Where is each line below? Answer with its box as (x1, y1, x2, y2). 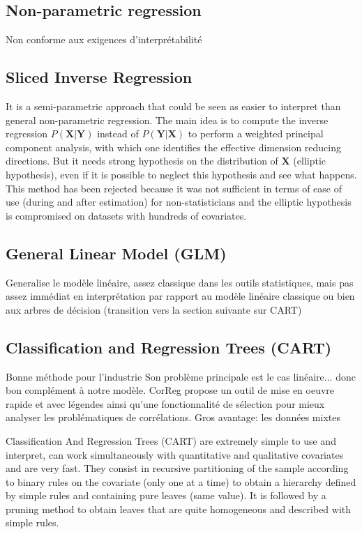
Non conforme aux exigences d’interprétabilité (6, 32, 202, 47)
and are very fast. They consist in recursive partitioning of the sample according (6, 461, 349, 475)
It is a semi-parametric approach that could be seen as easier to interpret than (6, 99, 341, 113)
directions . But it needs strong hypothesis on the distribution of (6, 153, 278, 168)
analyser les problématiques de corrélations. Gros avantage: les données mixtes (6, 410, 340, 425)
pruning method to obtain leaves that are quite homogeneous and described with (6, 501, 352, 516)
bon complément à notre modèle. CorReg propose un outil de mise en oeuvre (6, 383, 335, 397)
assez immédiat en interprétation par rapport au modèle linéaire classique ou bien (6, 289, 355, 303)
